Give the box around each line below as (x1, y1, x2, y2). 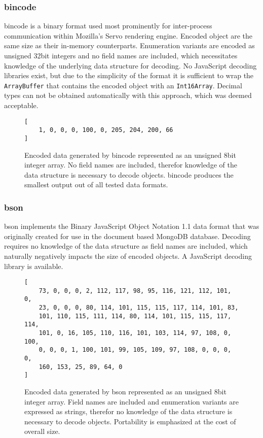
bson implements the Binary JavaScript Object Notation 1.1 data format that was (4, 221, 259, 231)
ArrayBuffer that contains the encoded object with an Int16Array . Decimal (4, 80, 242, 90)
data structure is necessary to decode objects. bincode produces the (24, 169, 234, 180)
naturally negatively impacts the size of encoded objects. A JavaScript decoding (4, 250, 252, 261)
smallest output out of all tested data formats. (24, 179, 168, 190)
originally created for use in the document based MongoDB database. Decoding (4, 230, 251, 241)
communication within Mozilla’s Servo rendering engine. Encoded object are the (4, 30, 253, 41)
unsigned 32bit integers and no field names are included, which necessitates (4, 50, 238, 60)
